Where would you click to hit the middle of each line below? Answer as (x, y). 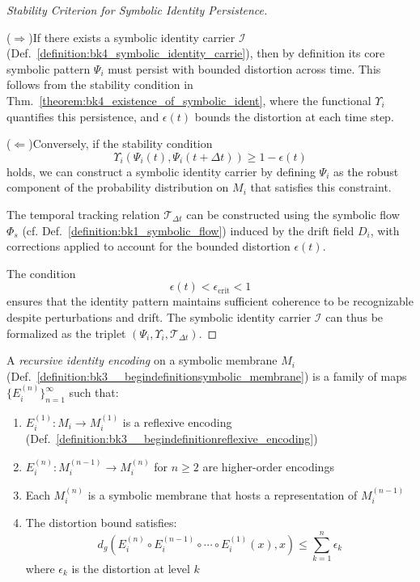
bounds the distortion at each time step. (294, 116)
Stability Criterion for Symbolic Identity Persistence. (137, 10)
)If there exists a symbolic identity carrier (132, 37)
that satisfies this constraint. (321, 187)
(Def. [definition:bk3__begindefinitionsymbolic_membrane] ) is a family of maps (207, 375)
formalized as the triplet (66, 333)
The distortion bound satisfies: (101, 523)
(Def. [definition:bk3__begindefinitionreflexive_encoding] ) (172, 439)
